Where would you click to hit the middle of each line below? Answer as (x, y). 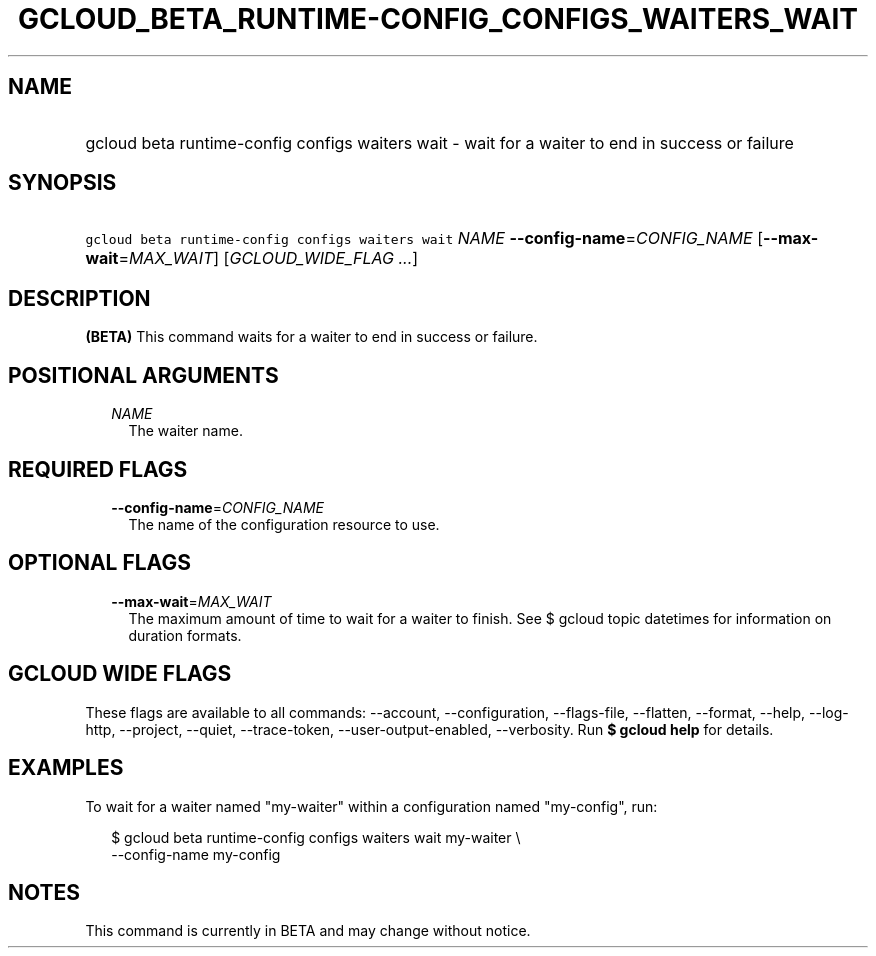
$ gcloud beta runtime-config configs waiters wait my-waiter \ (316, 837)
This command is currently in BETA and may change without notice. (308, 931)
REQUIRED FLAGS (98, 469)
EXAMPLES (66, 768)
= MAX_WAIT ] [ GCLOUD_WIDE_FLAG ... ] (268, 258)
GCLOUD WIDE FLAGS (120, 674)
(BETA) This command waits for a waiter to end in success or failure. (311, 337)
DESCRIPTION (79, 298)
